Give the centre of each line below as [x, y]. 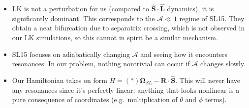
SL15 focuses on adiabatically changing [71, 54]
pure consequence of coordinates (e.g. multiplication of [95, 99]
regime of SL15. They [212, 18]
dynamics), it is [190, 9]
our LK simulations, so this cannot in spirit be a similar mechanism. [115, 37]
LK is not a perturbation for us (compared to [80, 9]
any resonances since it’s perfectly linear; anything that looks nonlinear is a [126, 90]
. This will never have [208, 80]
